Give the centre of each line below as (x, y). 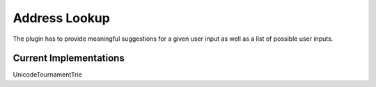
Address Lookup (62, 18)
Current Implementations (69, 58)
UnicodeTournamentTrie (48, 75)
